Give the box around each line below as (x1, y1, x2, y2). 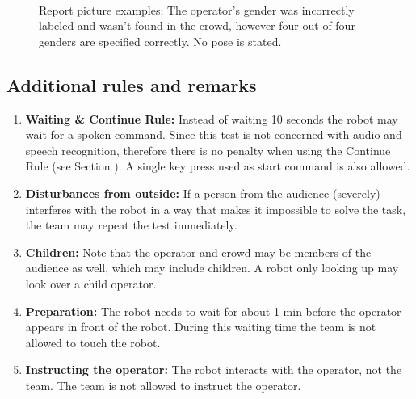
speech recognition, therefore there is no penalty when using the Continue (25, 141, 391, 158)
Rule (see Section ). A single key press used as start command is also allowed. (25, 157, 410, 174)
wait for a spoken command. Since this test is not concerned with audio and (25, 126, 402, 143)
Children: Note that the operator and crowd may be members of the (25, 243, 372, 260)
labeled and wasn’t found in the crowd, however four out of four (39, 17, 355, 34)
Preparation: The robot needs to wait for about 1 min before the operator (25, 302, 401, 319)
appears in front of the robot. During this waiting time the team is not (25, 318, 376, 335)
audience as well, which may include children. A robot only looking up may (25, 259, 399, 276)
